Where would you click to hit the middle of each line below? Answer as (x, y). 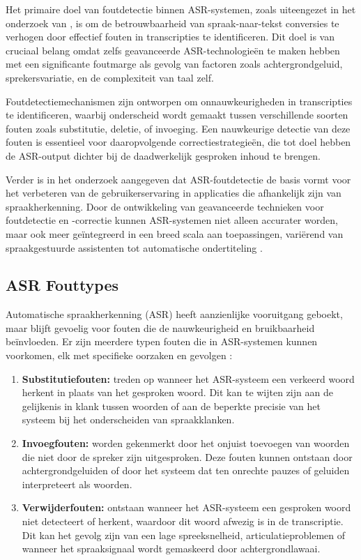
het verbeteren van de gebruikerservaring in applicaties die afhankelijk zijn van (174, 193)
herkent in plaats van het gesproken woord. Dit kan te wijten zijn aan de (177, 392)
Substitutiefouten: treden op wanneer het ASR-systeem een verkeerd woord (188, 378)
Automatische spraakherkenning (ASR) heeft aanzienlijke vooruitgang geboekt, (174, 314)
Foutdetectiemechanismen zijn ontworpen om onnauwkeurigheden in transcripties (179, 101)
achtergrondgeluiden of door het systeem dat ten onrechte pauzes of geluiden (186, 470)
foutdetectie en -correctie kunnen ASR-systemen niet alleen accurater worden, (172, 220)
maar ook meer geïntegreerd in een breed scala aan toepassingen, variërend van (175, 233)
